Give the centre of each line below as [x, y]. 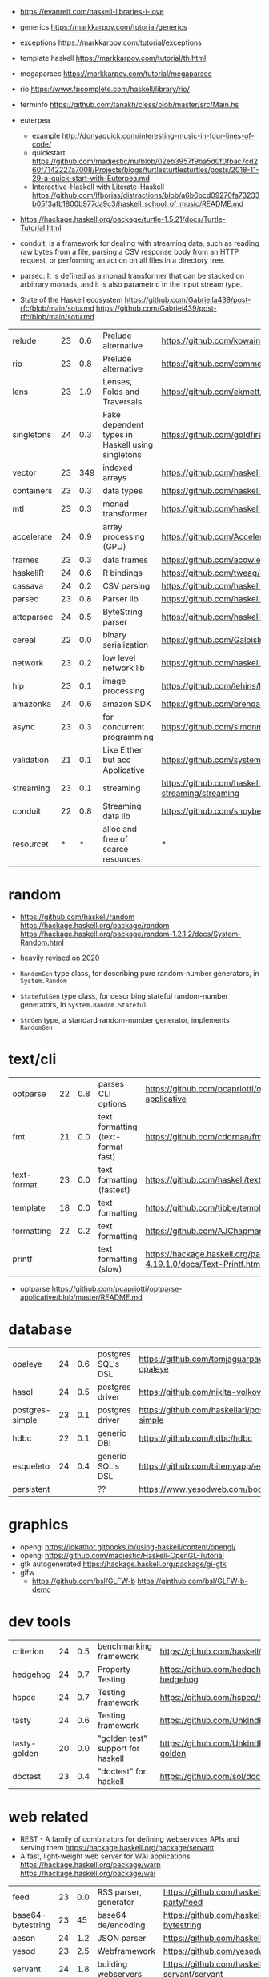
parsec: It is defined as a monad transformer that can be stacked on [132, 276]
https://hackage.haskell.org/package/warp [90, 1864]
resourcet [31, 844]
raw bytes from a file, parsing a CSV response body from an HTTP [129, 252]
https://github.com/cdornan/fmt [205, 1136]
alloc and [120, 829]
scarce [116, 849]
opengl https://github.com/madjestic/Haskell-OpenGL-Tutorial [122, 1555]
